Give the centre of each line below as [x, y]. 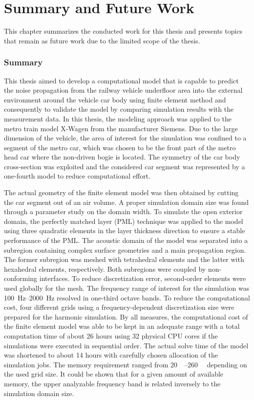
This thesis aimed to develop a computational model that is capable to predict [121, 80]
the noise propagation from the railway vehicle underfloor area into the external [123, 90]
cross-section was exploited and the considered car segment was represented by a [125, 166]
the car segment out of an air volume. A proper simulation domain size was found [126, 202]
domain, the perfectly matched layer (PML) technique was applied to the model [124, 221]
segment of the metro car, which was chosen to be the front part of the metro [120, 147]
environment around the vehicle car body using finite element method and [115, 99]
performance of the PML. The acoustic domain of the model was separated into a [126, 240]
